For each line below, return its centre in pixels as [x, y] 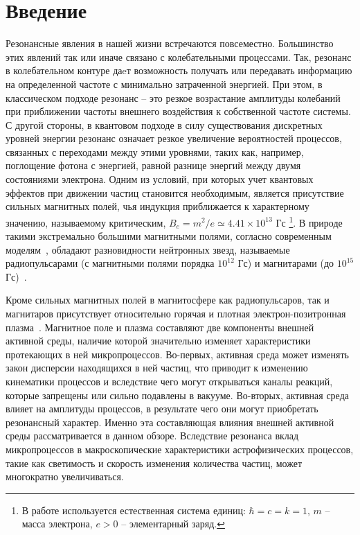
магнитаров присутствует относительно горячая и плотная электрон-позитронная [176, 314]
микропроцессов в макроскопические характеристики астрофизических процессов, [180, 449]
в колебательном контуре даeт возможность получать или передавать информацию [179, 70]
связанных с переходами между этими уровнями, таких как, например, [155, 151]
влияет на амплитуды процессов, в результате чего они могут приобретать [162, 409]
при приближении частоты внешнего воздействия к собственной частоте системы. [178, 111]
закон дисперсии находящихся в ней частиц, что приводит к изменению [157, 368]
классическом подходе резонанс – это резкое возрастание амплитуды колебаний [173, 97]
